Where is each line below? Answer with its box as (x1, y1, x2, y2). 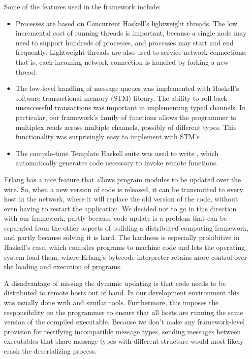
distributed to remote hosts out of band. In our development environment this (4, 287, 240, 298)
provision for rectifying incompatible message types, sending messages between (4, 326, 241, 336)
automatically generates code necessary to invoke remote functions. (15, 158, 218, 168)
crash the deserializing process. (4, 346, 97, 356)
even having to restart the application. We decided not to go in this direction (4, 203, 237, 213)
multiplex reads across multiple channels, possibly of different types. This (15, 121, 237, 132)
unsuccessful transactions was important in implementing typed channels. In (15, 102, 246, 113)
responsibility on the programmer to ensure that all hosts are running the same (4, 307, 243, 317)
